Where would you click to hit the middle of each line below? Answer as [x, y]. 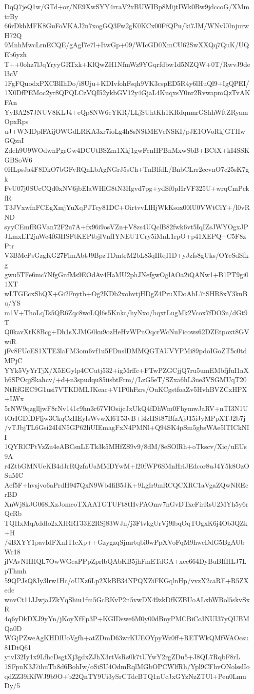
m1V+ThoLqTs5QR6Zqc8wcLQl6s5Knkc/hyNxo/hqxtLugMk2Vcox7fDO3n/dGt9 [126, 312]
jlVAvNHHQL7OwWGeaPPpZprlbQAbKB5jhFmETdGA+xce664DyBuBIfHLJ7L [126, 561]
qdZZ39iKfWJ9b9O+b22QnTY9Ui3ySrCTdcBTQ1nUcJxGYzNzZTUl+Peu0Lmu [125, 676]
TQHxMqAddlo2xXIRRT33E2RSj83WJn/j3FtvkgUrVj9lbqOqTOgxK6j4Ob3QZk [126, 523]
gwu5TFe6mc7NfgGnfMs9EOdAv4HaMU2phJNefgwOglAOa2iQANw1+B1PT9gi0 [127, 274]
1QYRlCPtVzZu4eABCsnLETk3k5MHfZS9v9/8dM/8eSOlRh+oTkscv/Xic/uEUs [126, 446]
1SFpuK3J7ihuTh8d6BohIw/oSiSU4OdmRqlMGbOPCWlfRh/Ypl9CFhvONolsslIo [127, 666]
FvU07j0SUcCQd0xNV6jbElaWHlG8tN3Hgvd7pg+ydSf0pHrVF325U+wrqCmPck [127, 188]
